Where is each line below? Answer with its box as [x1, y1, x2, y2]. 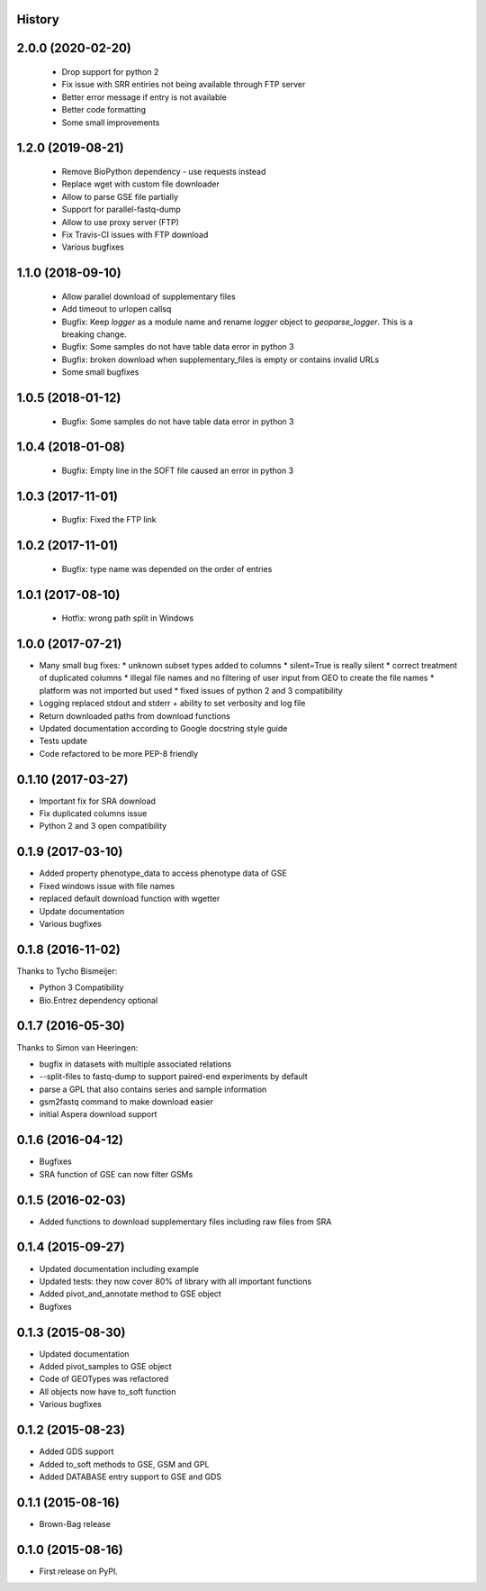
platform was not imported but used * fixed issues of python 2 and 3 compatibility [39, 685, 343, 695]
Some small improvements [61, 117, 160, 128]
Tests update [39, 735, 88, 747]
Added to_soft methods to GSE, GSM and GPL [39, 1459, 210, 1469]
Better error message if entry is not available [61, 91, 227, 103]
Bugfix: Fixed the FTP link [61, 514, 157, 525]
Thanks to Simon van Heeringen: [16, 1041, 139, 1053]
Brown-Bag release [39, 1518, 112, 1529]
